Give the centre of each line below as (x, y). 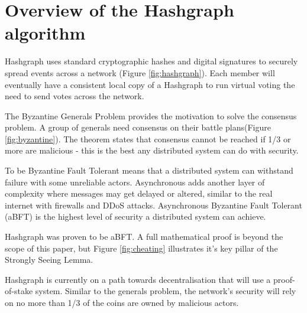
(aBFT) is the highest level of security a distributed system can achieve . (135, 216)
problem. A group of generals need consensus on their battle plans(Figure (138, 127)
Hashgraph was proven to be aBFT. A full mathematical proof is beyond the (144, 237)
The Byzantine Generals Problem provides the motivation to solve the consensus (151, 115)
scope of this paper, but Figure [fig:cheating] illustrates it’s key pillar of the (141, 248)
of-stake (19, 291)
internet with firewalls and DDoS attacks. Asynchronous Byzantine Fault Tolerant (153, 205)
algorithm (45, 33)
